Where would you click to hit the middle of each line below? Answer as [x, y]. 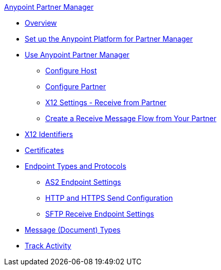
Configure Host [71, 71]
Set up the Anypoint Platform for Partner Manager [109, 39]
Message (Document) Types [73, 230]
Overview [41, 23]
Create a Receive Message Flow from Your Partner [131, 118]
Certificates [44, 150]
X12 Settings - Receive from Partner [106, 102]
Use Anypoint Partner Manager [77, 55]
